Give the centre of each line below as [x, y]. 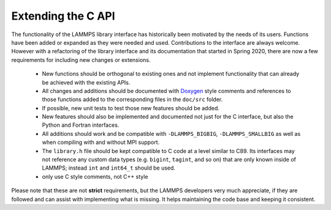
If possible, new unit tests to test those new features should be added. [131, 108]
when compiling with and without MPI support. [101, 142]
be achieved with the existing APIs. [86, 82]
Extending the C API [63, 16]
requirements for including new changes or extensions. [81, 60]
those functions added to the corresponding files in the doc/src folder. [132, 99]
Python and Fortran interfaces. [81, 125]
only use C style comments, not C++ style [95, 176]
